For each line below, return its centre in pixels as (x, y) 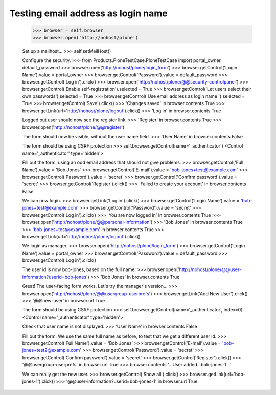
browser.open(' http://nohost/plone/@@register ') (73, 127)
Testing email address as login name (89, 13)
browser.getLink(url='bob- (217, 374)
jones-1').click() (39, 381)
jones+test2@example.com (51, 350)
